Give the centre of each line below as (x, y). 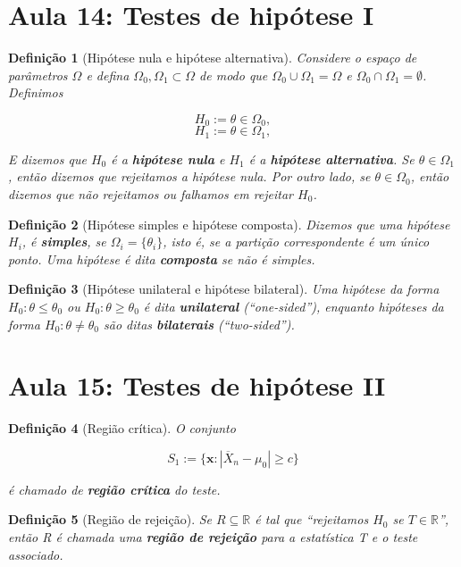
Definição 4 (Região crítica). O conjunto (122, 428)
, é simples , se (64, 242)
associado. (36, 554)
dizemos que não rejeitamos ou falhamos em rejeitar (151, 194)
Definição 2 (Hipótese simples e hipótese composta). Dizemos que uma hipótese (229, 224)
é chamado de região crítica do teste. (114, 489)
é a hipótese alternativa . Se (331, 158)
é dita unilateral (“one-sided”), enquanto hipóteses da (293, 306)
